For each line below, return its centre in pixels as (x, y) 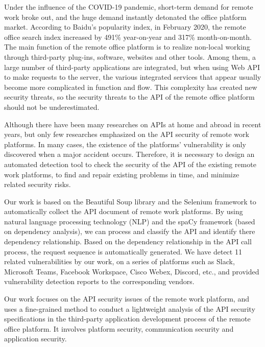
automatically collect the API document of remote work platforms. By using (124, 211)
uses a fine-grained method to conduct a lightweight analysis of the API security (130, 308)
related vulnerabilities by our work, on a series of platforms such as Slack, (119, 261)
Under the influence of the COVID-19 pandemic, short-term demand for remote (129, 7)
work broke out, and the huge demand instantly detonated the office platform (125, 17)
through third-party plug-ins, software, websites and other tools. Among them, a (130, 56)
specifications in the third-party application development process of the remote (127, 319)
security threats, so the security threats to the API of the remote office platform (129, 97)
